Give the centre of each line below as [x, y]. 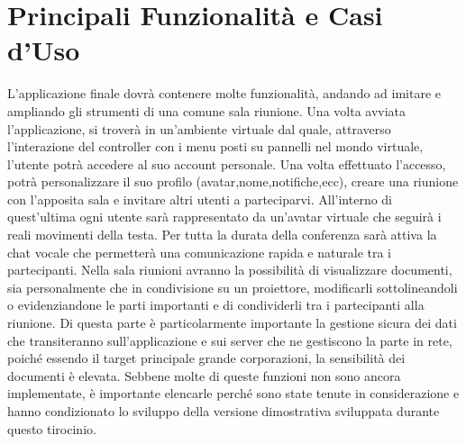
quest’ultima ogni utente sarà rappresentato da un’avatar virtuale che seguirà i [224, 217]
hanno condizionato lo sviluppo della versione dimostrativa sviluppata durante [224, 411]
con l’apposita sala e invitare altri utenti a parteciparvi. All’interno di [200, 199]
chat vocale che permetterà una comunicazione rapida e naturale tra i [200, 252]
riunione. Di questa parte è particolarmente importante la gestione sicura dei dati [232, 323]
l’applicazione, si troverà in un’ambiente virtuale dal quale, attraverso [199, 128]
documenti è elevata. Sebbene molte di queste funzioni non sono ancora [204, 375]
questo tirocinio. [52, 428]
